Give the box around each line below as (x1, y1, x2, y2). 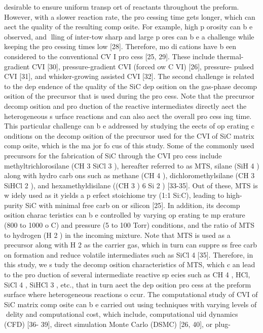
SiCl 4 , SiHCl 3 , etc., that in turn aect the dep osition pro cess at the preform (4, 279, 251, 289)
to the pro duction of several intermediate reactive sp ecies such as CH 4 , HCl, (4, 269, 250, 280)
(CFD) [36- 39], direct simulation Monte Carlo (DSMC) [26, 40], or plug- (4, 319, 231, 329)
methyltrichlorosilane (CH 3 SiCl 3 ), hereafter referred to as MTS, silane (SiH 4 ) (4, 160, 259, 171)
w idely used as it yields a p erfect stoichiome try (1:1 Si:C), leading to (4, 190, 224, 200)
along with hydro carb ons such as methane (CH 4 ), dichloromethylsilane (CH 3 (4, 170, 255, 181)
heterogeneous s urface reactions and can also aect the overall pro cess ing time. (4, 110, 252, 121)
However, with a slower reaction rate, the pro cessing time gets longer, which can (4, 11, 255, 22)
